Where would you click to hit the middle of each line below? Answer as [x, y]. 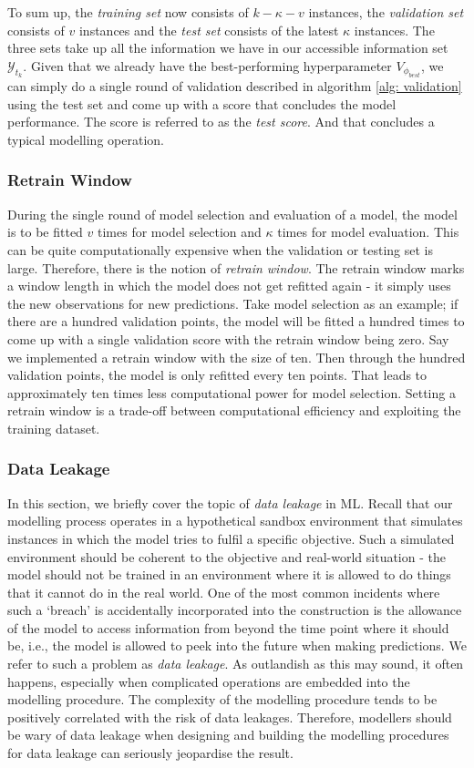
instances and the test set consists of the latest [209, 30]
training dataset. [54, 428]
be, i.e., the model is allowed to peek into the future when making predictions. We [237, 645]
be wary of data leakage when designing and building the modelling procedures [228, 735]
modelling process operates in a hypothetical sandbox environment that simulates [235, 521]
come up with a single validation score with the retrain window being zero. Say [228, 338]
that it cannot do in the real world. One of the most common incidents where [224, 592]
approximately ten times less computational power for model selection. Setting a [232, 392]
